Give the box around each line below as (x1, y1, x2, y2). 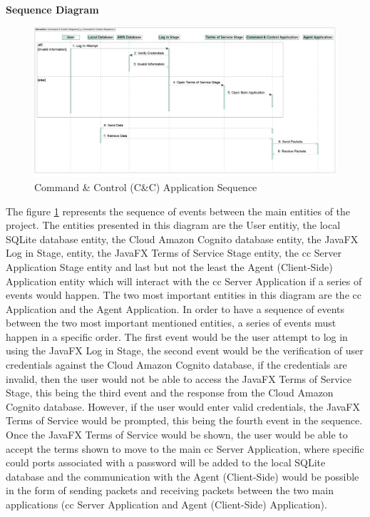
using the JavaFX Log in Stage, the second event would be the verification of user (6, 343, 364, 358)
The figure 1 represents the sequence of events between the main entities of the (6, 203, 351, 218)
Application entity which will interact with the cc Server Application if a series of (6, 273, 362, 288)
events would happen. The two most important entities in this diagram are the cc (6, 287, 361, 302)
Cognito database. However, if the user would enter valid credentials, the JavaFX (6, 399, 360, 414)
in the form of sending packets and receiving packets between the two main (6, 483, 334, 498)
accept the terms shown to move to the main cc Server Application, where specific (6, 441, 364, 456)
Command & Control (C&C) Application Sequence (34, 179, 257, 194)
